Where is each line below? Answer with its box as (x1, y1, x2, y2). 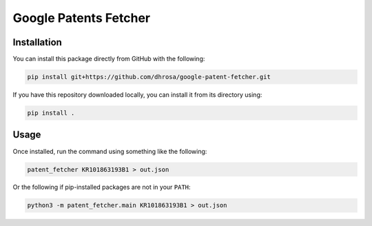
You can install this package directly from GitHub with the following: (12, 55, 205, 63)
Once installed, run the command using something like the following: (12, 147, 207, 155)
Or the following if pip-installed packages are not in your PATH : (12, 183, 191, 192)
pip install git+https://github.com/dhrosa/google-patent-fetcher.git (27, 73, 271, 81)
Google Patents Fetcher (12, 10, 151, 25)
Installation (12, 36, 62, 48)
